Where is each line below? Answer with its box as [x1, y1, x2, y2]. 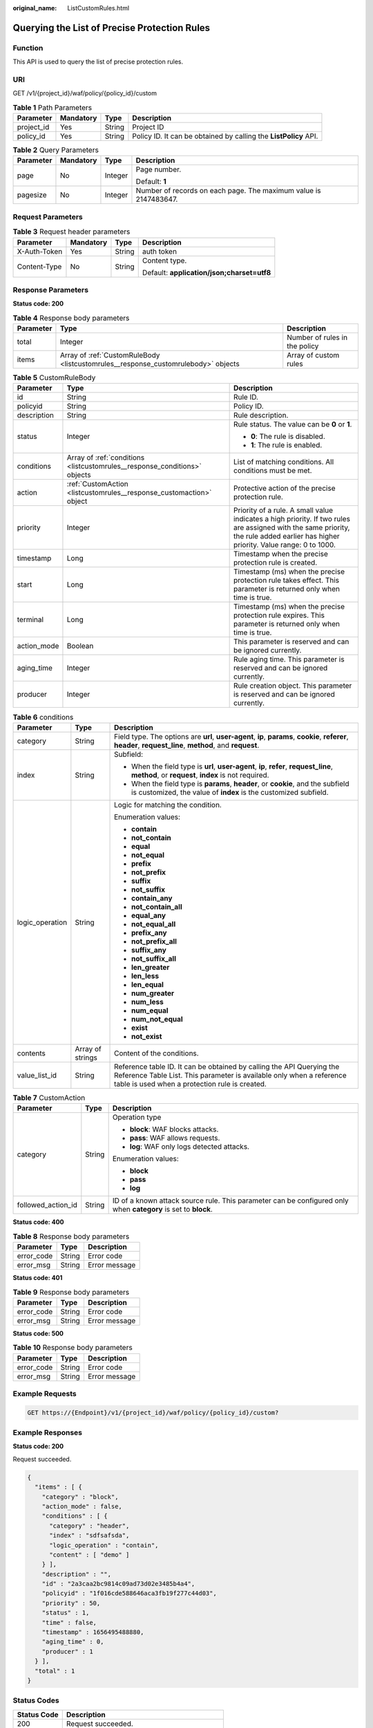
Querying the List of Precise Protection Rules [12, 21, 211, 34]
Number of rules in [287, 332, 348, 342]
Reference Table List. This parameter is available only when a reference [114, 1070, 347, 1080]
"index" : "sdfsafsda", [49, 1532, 130, 1539]
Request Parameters [12, 212, 83, 221]
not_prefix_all [131, 937, 178, 946]
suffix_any [131, 945, 167, 955]
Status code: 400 [12, 1218, 64, 1226]
